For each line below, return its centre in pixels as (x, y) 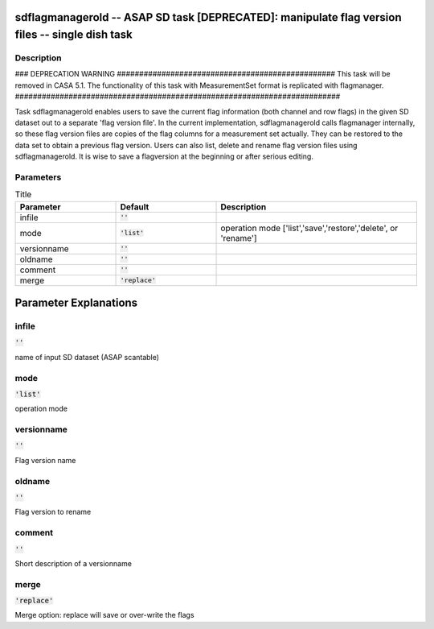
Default (135, 207)
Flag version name (45, 460)
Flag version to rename (53, 512)
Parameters (38, 177)
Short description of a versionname (74, 563)
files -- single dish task (74, 35)
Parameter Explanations (76, 303)
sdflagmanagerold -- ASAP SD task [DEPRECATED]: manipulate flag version (208, 17)
